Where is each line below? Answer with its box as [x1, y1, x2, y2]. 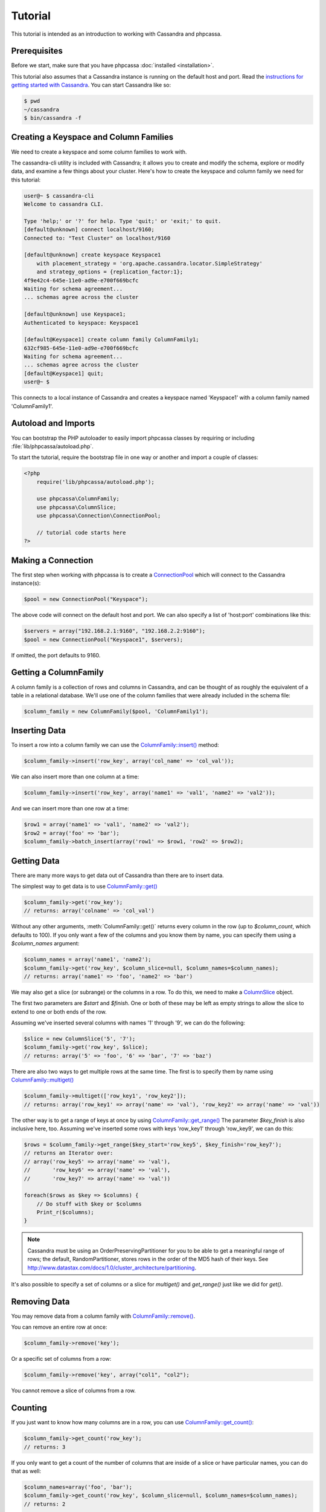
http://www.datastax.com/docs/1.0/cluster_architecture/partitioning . [27, 1264, 196, 1271]
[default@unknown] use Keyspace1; [24, 311, 126, 318]
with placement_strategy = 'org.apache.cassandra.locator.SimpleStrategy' [36, 260, 263, 267]
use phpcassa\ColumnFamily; [36, 495, 120, 502]
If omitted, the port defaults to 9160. [11, 651, 101, 659]
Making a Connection [11, 555, 94, 565]
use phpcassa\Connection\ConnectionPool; [36, 512, 161, 520]
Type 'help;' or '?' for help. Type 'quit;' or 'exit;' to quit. [24, 218, 222, 224]
